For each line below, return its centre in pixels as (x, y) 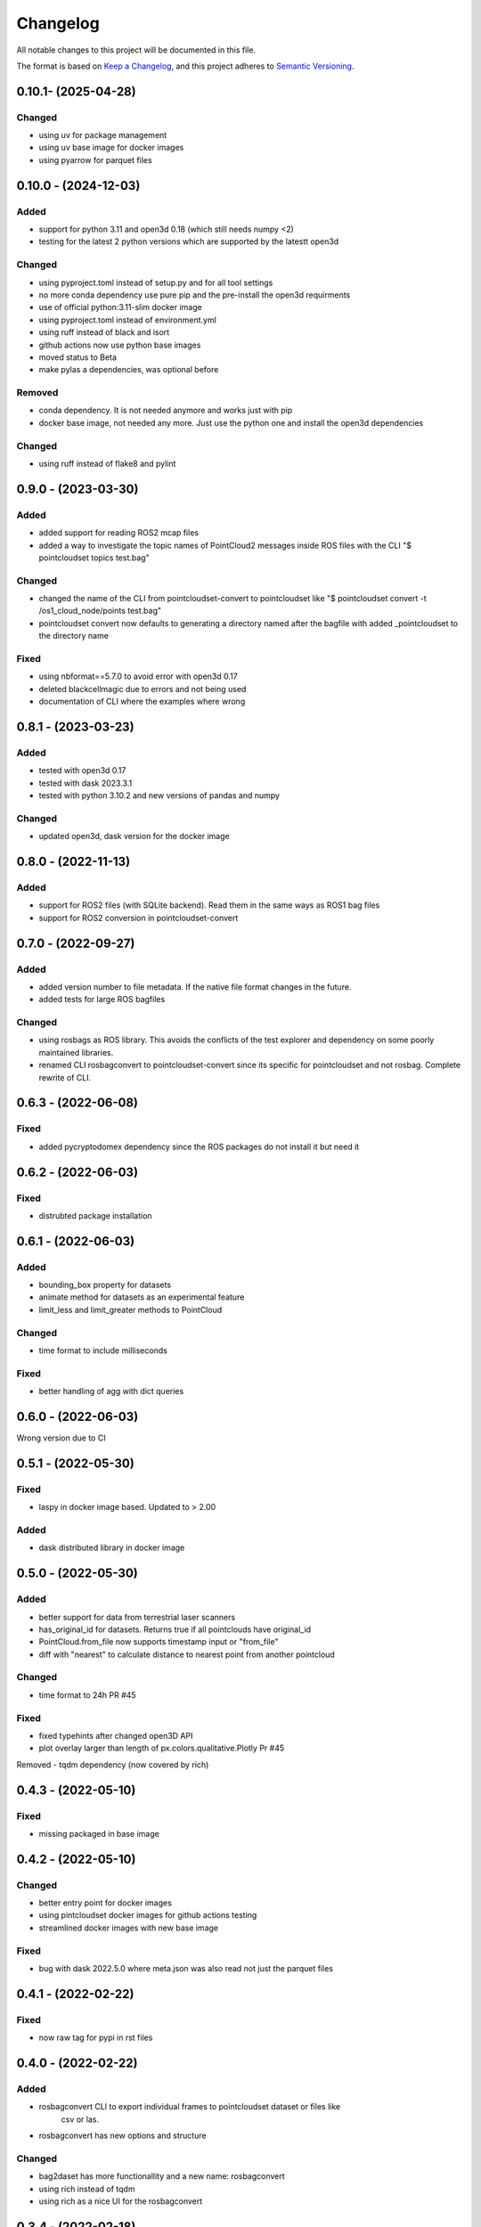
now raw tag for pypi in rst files (96, 2038)
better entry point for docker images (106, 1903)
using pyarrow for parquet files (95, 159)
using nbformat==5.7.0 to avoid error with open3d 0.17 (138, 676)
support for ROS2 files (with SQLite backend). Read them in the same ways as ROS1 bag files (209, 905)
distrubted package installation (95, 1215)
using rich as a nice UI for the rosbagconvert (121, 2201)
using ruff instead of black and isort (104, 332)
